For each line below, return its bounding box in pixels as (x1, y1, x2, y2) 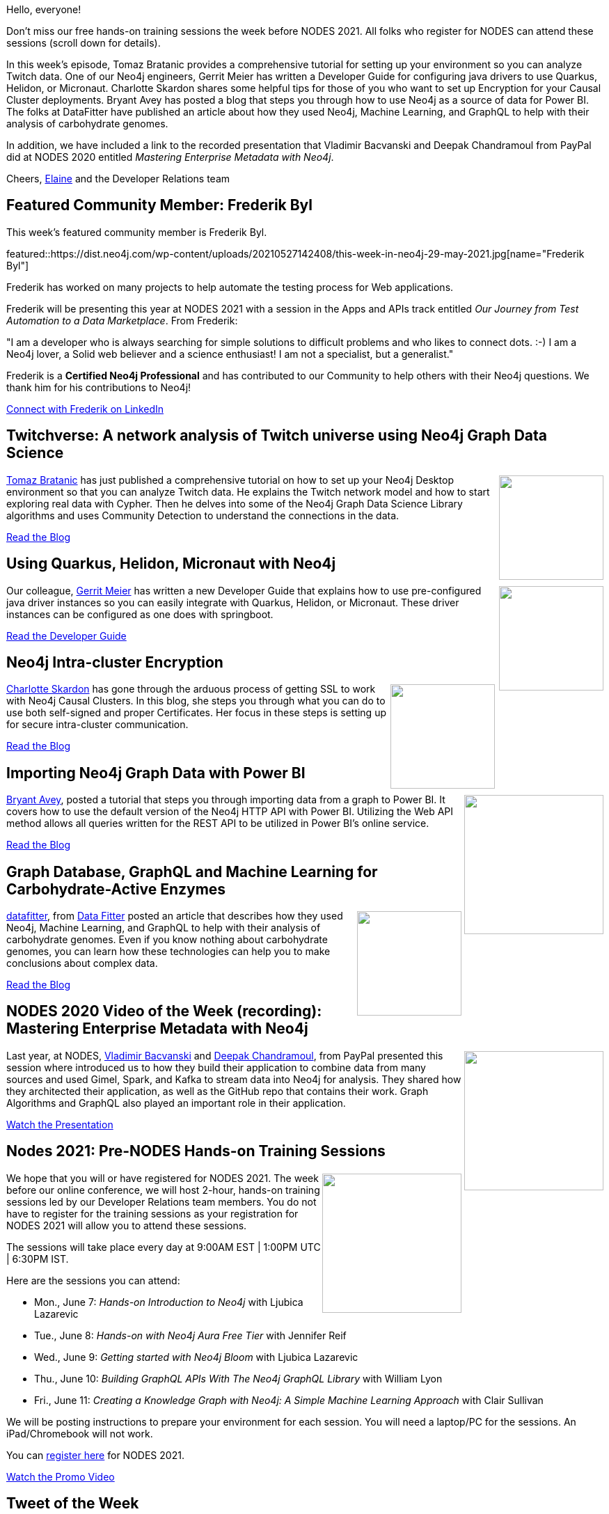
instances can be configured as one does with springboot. (6, 608, 274, 620)
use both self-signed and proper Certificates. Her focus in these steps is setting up (6, 707, 386, 719)
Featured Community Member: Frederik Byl (6, 196, 313, 214)
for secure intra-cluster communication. (6, 718, 189, 731)
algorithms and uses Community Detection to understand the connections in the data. (6, 509, 400, 521)
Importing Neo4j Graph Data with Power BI (6, 764, 306, 782)
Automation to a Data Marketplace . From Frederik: (6, 314, 238, 326)
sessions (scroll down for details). (6, 37, 161, 49)
